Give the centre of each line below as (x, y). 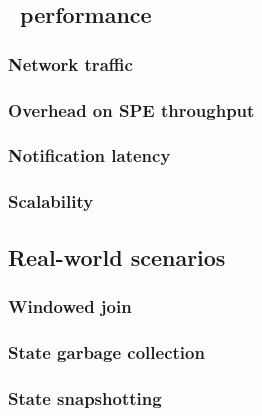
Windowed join (70, 305)
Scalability (51, 201)
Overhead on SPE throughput (131, 109)
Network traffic (70, 63)
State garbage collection (106, 351)
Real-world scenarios (117, 256)
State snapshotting (85, 397)
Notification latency (89, 155)
